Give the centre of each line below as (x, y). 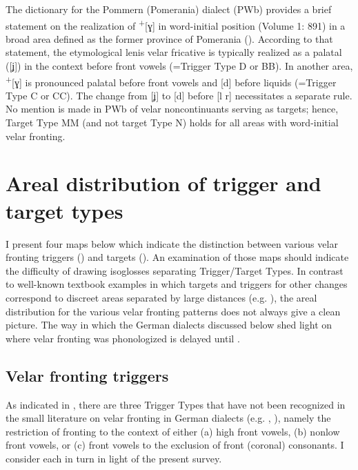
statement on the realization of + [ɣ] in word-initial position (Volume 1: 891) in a (176, 24)
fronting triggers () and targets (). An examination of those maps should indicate (177, 257)
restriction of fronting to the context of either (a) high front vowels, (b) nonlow (173, 431)
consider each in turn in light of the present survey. (114, 458)
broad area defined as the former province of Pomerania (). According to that (169, 38)
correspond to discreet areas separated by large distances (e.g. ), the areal (161, 297)
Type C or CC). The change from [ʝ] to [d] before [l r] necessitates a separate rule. (179, 95)
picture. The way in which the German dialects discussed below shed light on (169, 325)
